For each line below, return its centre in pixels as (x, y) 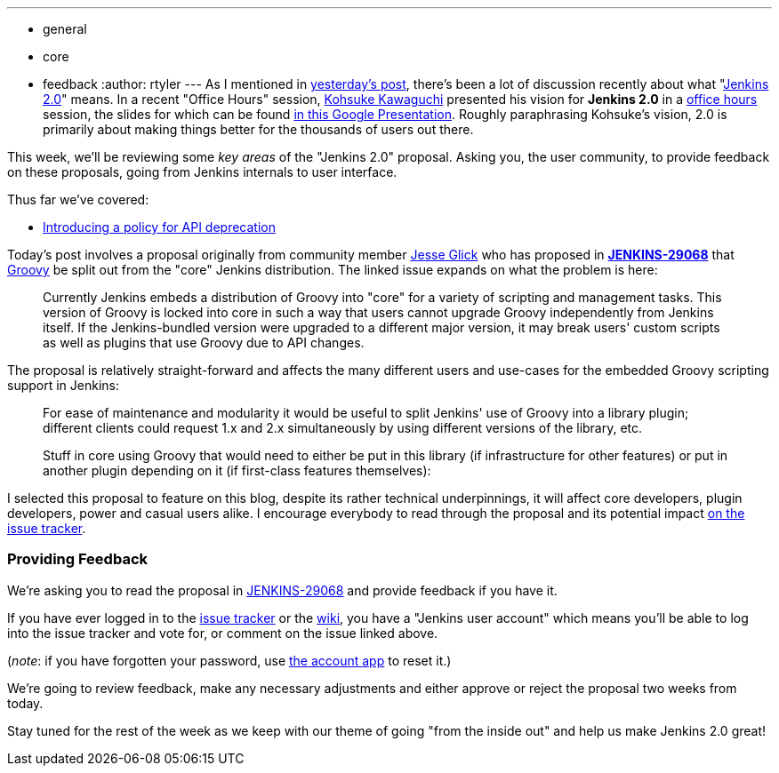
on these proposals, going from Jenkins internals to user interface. (202, 172)
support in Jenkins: (64, 385)
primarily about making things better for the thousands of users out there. (258, 129)
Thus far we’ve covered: (78, 199)
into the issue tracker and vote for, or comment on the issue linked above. (223, 633)
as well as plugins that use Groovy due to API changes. (204, 343)
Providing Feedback (78, 559)
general (65, 29)
